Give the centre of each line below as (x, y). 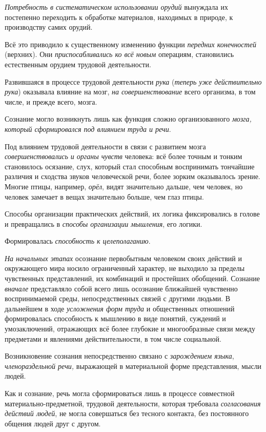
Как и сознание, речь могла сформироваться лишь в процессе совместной (120, 393)
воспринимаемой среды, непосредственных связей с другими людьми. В (118, 298)
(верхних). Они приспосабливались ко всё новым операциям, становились (119, 54)
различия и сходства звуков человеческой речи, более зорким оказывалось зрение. (132, 176)
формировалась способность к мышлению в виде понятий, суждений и (115, 318)
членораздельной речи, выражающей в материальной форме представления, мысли (133, 366)
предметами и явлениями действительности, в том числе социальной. (113, 338)
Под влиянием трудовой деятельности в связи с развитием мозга (105, 146)
